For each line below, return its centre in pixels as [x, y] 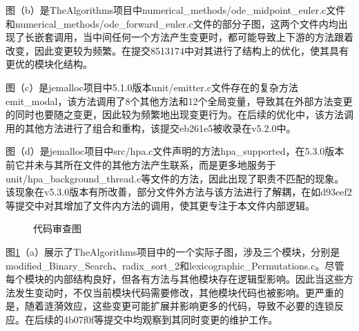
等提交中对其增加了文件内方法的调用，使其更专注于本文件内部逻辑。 [160, 205]
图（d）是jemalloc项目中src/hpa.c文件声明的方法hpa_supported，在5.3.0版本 [175, 151]
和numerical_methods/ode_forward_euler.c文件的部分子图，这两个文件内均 [172, 23]
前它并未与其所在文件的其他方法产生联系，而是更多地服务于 [141, 164]
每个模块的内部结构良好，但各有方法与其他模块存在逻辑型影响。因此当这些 [175, 279]
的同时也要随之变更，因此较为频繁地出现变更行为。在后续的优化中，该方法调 [179, 114]
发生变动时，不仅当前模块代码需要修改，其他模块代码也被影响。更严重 [174, 292]
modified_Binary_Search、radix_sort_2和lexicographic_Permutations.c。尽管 [175, 265]
